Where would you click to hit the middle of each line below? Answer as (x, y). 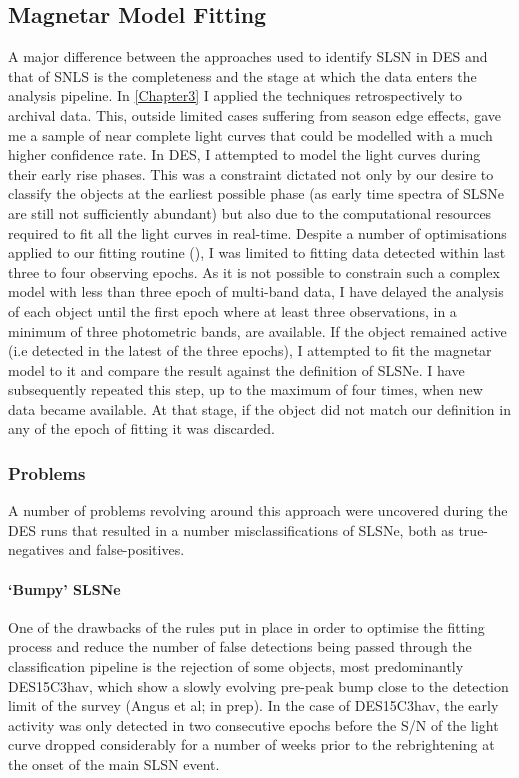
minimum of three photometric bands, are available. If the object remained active (257, 330)
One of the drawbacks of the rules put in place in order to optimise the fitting (246, 626)
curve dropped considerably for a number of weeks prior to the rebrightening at (251, 744)
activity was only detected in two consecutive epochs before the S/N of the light (253, 724)
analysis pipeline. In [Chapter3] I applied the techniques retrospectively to (235, 95)
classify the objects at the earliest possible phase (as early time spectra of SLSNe (256, 193)
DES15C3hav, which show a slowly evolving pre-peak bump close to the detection (258, 685)
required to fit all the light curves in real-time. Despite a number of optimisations (257, 232)
